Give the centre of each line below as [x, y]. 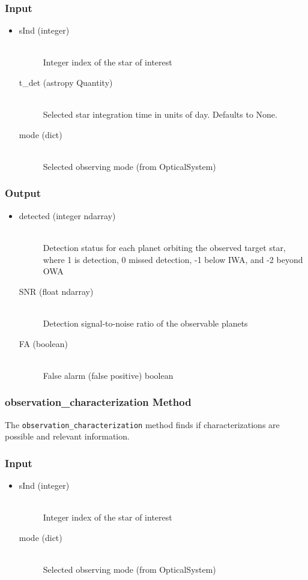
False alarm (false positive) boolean [108, 375]
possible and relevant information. [67, 436]
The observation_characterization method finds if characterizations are [142, 424]
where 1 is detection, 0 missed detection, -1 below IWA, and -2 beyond [173, 259]
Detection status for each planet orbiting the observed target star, [164, 247]
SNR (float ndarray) [56, 291]
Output [23, 193]
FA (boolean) [43, 343]
